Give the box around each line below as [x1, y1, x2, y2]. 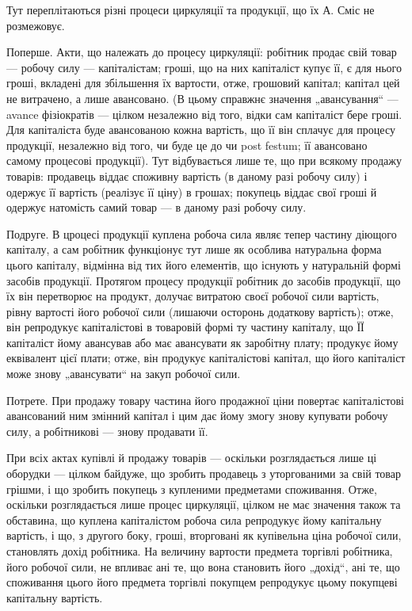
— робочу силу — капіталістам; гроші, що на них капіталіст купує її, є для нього [6, 59, 402, 75]
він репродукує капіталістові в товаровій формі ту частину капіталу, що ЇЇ [6, 319, 364, 335]
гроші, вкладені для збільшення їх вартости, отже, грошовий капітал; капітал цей [6, 74, 400, 91]
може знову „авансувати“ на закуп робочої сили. [6, 365, 241, 382]
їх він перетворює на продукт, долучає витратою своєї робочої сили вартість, [6, 288, 380, 304]
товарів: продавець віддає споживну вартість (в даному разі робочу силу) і [6, 167, 368, 184]
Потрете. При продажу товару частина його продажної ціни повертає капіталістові [6, 391, 404, 408]
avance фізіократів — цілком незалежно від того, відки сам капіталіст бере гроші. [6, 105, 402, 122]
